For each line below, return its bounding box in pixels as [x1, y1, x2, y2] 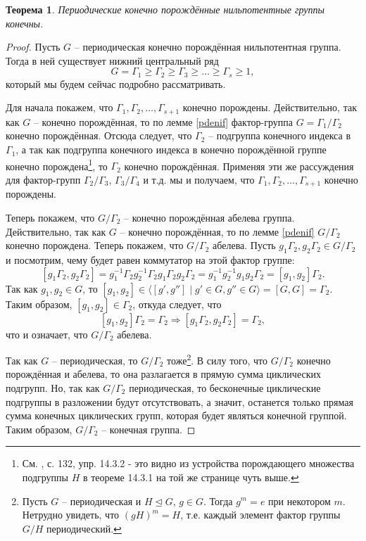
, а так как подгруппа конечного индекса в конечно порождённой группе [15, 142, 327, 157]
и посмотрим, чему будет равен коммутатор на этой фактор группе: [6, 252, 295, 267]
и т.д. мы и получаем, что [143, 172, 255, 186]
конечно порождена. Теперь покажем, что [6, 238, 184, 253]
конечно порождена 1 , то [6, 156, 108, 173]
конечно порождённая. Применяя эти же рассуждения [124, 158, 354, 173]
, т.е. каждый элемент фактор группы [180, 507, 341, 522]
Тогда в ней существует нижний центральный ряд [6, 53, 219, 68]
